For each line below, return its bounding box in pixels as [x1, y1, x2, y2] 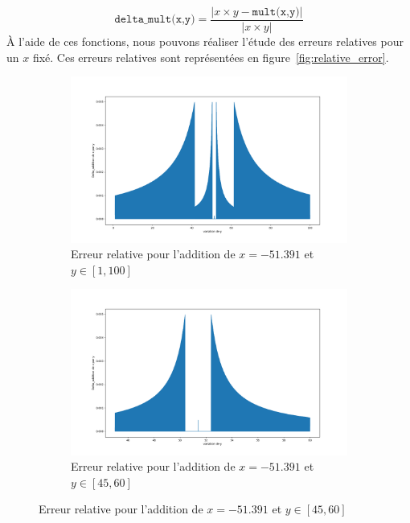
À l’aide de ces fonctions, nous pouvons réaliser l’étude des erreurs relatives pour [6, 33, 404, 50]
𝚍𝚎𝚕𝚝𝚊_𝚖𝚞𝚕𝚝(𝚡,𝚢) [114, 14, 195, 26]
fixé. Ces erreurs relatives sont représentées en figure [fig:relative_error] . [32, 48, 389, 65]
